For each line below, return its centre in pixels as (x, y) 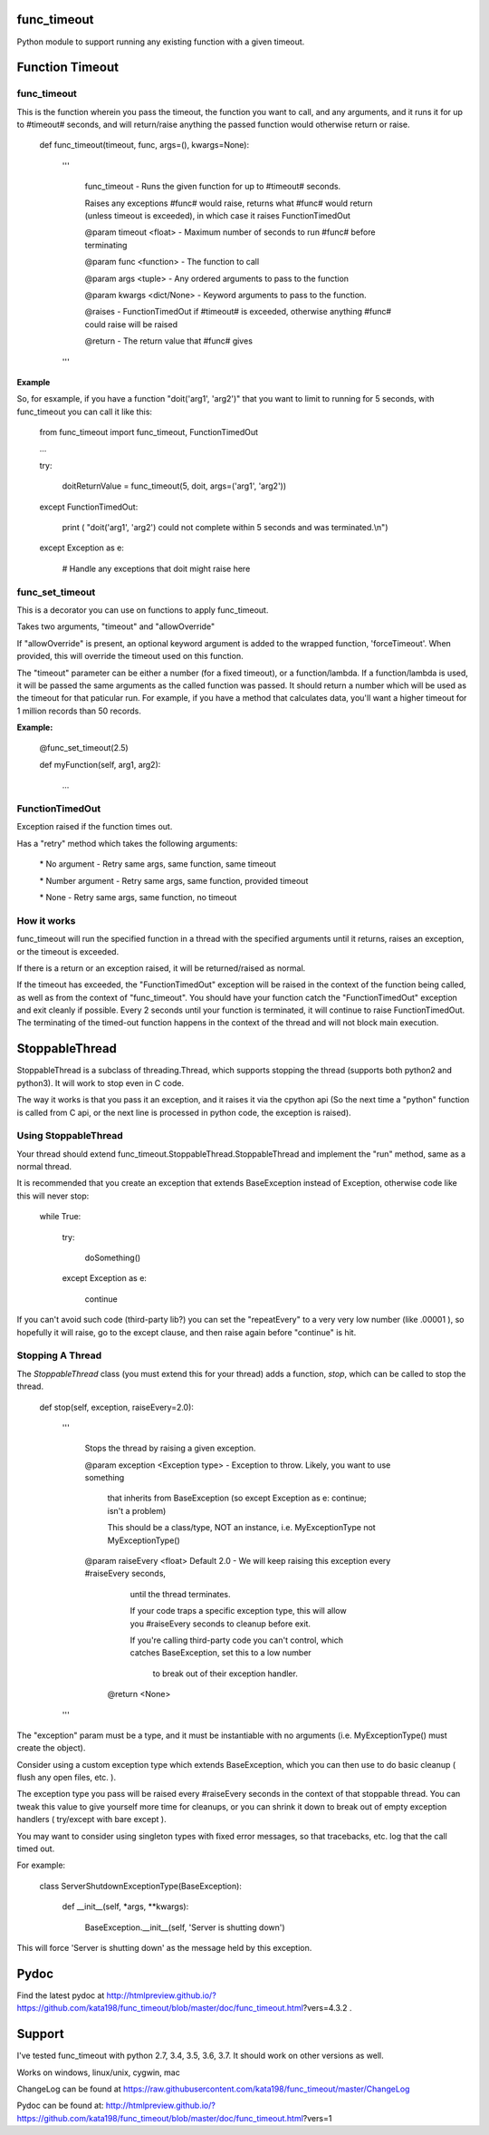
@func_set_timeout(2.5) (84, 748)
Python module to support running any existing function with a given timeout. (161, 42)
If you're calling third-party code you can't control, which (237, 1640)
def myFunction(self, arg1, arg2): (100, 764)
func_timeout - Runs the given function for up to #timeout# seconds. (213, 187)
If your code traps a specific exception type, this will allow (239, 1611)
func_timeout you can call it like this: (85, 412)
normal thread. (44, 1167)
